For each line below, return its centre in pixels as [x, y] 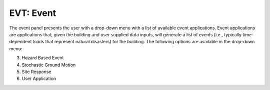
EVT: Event [33, 13]
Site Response [37, 72]
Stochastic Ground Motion [49, 65]
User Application [39, 79]
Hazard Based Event [43, 58]
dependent [20, 42]
